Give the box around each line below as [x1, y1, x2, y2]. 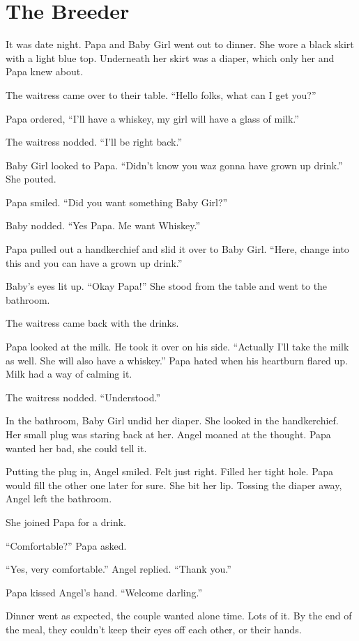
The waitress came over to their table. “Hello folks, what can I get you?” [6, 87, 316, 102]
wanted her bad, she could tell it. [6, 440, 147, 455]
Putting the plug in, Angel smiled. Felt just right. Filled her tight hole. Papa [6, 464, 334, 479]
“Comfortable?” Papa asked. [6, 538, 127, 553]
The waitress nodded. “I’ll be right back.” [6, 134, 183, 149]
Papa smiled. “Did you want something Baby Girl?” [6, 194, 228, 209]
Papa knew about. [6, 64, 84, 79]
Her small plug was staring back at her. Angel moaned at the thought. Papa [6, 427, 331, 441]
